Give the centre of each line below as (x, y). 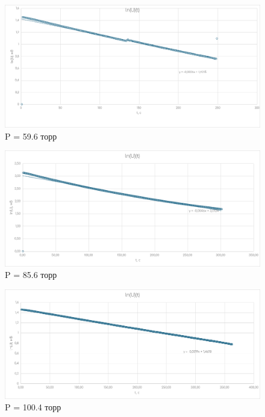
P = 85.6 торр (31, 275)
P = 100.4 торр (33, 407)
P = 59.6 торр (31, 136)
